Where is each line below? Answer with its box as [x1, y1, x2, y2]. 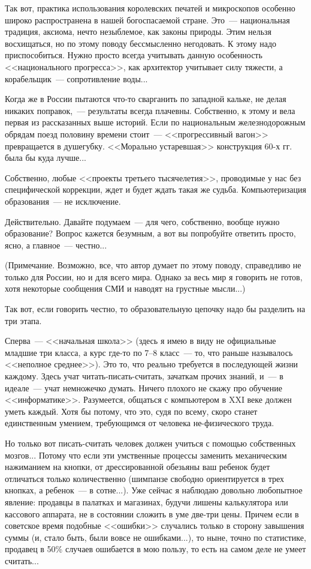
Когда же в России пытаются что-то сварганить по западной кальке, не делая [5, 92, 286, 105]
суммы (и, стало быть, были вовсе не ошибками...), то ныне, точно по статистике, [5, 531, 306, 543]
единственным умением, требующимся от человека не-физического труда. [5, 417, 274, 429]
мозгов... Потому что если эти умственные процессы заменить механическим [5, 448, 287, 461]
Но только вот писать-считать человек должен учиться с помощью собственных [5, 437, 296, 449]
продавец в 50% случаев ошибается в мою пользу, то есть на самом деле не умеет [5, 543, 306, 555]
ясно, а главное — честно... [5, 238, 107, 251]
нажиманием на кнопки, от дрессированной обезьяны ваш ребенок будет [5, 460, 270, 473]
